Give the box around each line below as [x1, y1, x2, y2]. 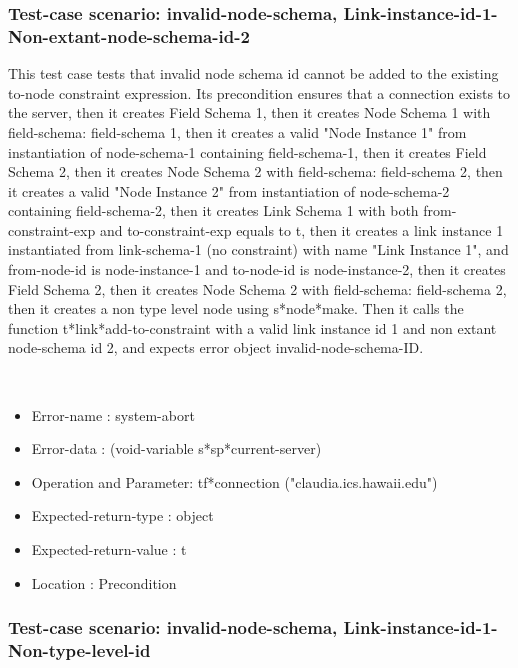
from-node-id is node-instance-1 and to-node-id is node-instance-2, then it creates [8, 259, 506, 280]
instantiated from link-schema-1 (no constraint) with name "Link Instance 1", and [8, 239, 509, 260]
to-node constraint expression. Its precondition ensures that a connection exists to [8, 82, 511, 103]
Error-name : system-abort [31, 404, 195, 425]
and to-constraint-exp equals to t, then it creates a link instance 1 [99, 219, 504, 240]
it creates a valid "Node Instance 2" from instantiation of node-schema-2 [8, 180, 450, 201]
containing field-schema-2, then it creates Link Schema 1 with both [8, 200, 419, 221]
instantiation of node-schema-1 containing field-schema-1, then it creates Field [8, 141, 487, 162]
